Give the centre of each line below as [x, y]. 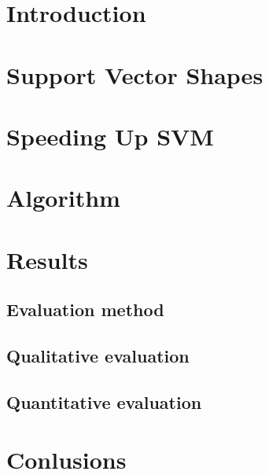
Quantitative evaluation [104, 401]
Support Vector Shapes [135, 74]
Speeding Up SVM [110, 136]
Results [47, 259]
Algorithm [63, 198]
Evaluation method [85, 309]
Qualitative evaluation [98, 356]
